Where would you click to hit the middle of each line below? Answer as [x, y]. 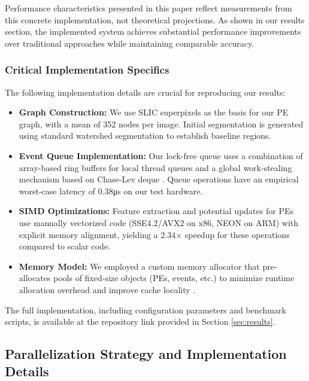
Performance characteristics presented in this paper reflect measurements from [149, 8]
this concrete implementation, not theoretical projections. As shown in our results [155, 19]
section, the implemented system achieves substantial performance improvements [153, 31]
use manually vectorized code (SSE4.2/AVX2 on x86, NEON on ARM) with [159, 222]
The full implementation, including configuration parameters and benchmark [146, 310]
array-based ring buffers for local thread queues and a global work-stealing [155, 167]
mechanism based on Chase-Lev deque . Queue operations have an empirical [159, 179]
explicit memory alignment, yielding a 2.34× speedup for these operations [154, 234]
